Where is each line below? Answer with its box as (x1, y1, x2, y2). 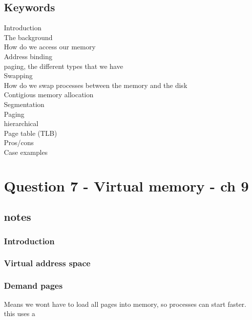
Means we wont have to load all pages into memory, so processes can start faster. (4, 299, 247, 309)
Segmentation (4, 99, 44, 109)
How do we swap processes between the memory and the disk (4, 80, 188, 90)
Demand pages (4, 279, 63, 292)
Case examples (4, 147, 48, 157)
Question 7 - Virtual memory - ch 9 (4, 175, 249, 195)
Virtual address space (4, 257, 91, 269)
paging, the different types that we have (4, 61, 123, 71)
